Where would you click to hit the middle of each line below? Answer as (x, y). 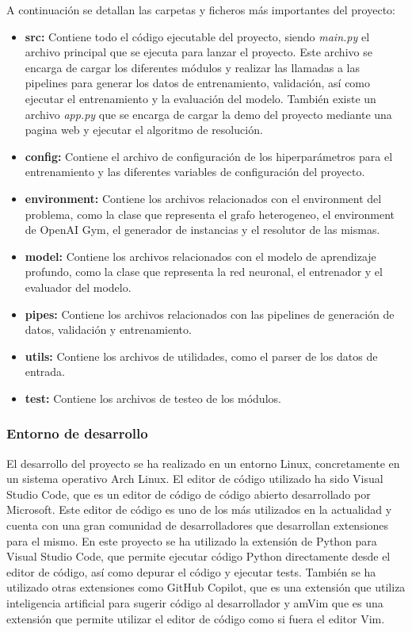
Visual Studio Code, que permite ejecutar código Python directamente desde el (198, 556)
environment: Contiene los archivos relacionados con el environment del (203, 198)
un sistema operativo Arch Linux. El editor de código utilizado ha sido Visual (195, 479)
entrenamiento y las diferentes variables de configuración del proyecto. (195, 172)
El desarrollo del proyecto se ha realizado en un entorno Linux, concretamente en (203, 463)
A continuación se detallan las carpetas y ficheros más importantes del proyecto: (201, 10)
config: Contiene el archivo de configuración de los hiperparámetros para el (209, 156)
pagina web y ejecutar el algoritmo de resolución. (144, 130)
